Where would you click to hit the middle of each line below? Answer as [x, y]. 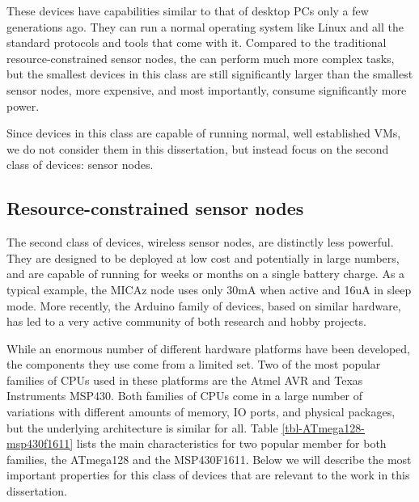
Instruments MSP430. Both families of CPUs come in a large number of [185, 396]
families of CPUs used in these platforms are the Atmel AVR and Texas [185, 380]
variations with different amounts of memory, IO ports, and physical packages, [201, 412]
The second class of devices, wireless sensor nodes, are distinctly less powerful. [200, 242]
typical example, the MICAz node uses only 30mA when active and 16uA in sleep [209, 289]
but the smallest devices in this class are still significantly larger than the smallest [210, 74]
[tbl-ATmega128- [323, 427]
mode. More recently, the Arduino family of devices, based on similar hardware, [204, 305]
